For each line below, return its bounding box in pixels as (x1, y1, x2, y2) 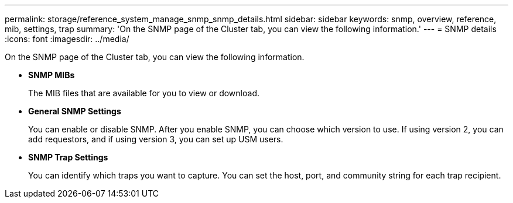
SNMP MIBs (28, 70, 75, 80)
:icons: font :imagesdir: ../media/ (5, 34, 129, 44)
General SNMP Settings (28, 106, 121, 116)
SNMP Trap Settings (28, 152, 108, 162)
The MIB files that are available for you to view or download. (28, 88, 259, 98)
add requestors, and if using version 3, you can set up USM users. (28, 134, 283, 144)
